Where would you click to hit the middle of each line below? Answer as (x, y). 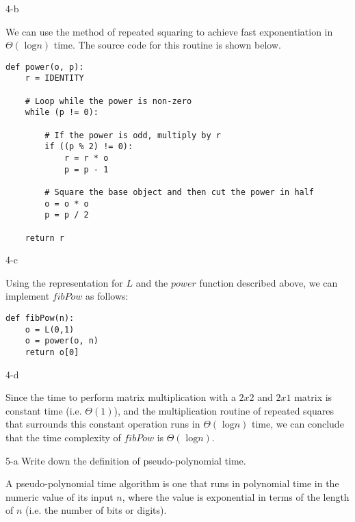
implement (28, 296)
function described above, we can (268, 282)
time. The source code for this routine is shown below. (167, 45)
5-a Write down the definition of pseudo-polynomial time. (126, 460)
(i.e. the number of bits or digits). (96, 510)
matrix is (313, 397)
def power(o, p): (45, 67)
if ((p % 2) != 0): (89, 147)
